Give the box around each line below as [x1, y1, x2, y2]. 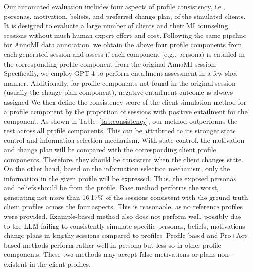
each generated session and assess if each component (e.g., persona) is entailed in [4, 49, 245, 59]
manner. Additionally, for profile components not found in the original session [4, 77, 235, 88]
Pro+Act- [220, 230, 249, 240]
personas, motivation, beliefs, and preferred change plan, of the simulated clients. [4, 11, 246, 21]
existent [4, 259, 27, 269]
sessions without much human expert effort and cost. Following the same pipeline [4, 30, 246, 40]
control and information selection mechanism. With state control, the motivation [4, 135, 245, 145]
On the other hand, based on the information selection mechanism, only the [4, 163, 230, 174]
